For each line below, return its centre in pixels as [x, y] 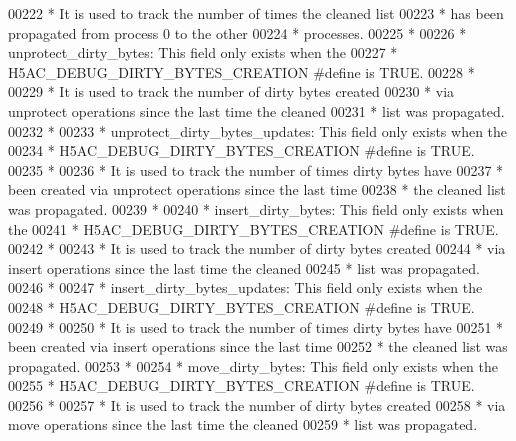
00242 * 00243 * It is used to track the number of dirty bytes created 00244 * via [257, 248]
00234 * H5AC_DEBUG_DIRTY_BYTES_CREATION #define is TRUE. [241, 150]
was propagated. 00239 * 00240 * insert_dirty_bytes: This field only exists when [256, 208]
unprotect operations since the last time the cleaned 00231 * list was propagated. [256, 110]
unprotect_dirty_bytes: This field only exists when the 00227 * [203, 52]
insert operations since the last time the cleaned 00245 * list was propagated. [244, 267]
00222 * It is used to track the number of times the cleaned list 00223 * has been [256, 13]
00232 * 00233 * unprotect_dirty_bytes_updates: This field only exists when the [258, 130]
